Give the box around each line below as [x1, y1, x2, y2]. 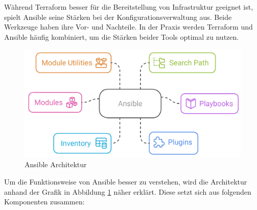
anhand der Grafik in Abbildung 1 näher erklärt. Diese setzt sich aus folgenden [4, 186, 251, 197]
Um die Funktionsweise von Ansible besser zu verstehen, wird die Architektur [4, 176, 247, 187]
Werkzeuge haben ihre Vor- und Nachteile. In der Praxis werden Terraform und [4, 21, 253, 32]
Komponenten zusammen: [4, 196, 85, 207]
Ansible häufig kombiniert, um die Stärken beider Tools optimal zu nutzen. [4, 31, 239, 42]
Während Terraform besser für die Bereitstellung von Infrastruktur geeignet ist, [4, 2, 253, 12]
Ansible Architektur [25, 159, 87, 170]
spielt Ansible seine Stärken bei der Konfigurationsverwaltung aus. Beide [4, 11, 232, 22]
